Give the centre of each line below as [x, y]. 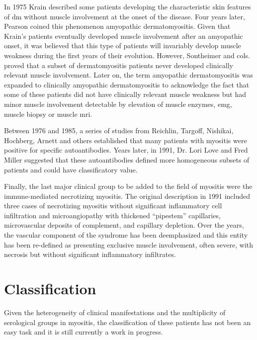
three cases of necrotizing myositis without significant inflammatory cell [113, 206]
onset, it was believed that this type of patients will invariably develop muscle [123, 45]
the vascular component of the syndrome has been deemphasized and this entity [126, 235]
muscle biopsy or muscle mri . [48, 114]
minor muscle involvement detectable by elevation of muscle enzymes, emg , [118, 104]
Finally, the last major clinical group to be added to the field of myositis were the [128, 186]
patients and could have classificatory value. [71, 169]
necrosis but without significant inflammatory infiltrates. [90, 254]
